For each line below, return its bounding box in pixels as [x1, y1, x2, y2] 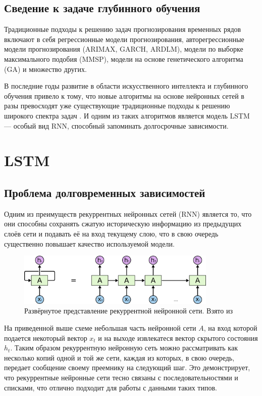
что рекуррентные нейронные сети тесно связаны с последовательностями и [4, 372, 238, 382]
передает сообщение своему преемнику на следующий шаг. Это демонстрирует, [4, 362, 250, 373]
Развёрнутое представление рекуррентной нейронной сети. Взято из [24, 305, 233, 316]
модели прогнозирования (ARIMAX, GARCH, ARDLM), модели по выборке [4, 44, 243, 54]
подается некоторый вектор [4, 332, 87, 343]
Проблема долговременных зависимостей [4, 184, 205, 200]
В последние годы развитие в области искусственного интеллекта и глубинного [4, 81, 248, 91]
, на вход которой [203, 322, 257, 333]
